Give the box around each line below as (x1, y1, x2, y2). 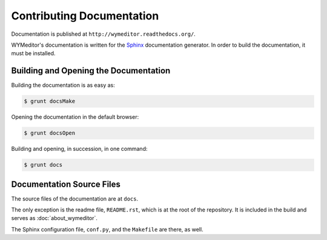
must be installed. (11, 50, 56, 57)
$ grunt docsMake (24, 98, 76, 105)
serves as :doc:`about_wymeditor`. (11, 215, 98, 222)
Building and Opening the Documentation (11, 65, 171, 76)
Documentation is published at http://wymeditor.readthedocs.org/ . (11, 30, 196, 38)
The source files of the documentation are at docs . (11, 195, 139, 202)
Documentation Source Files (11, 179, 121, 189)
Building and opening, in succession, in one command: (11, 145, 148, 153)
